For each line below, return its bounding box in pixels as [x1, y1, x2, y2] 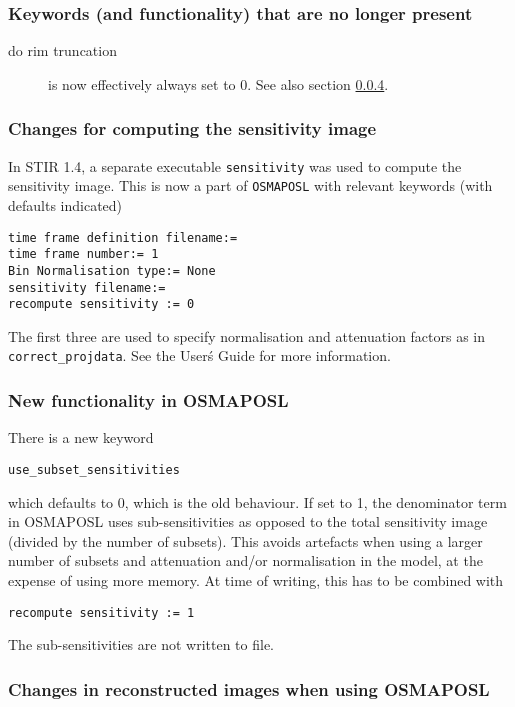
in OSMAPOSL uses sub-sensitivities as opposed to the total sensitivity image [8, 511, 488, 532]
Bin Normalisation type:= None [8, 263, 216, 278]
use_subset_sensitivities [8, 462, 180, 477]
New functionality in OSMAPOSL [8, 387, 289, 412]
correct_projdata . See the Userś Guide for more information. [8, 345, 391, 366]
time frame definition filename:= [8, 230, 238, 245]
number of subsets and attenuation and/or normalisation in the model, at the [8, 550, 483, 571]
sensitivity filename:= [8, 280, 166, 295]
